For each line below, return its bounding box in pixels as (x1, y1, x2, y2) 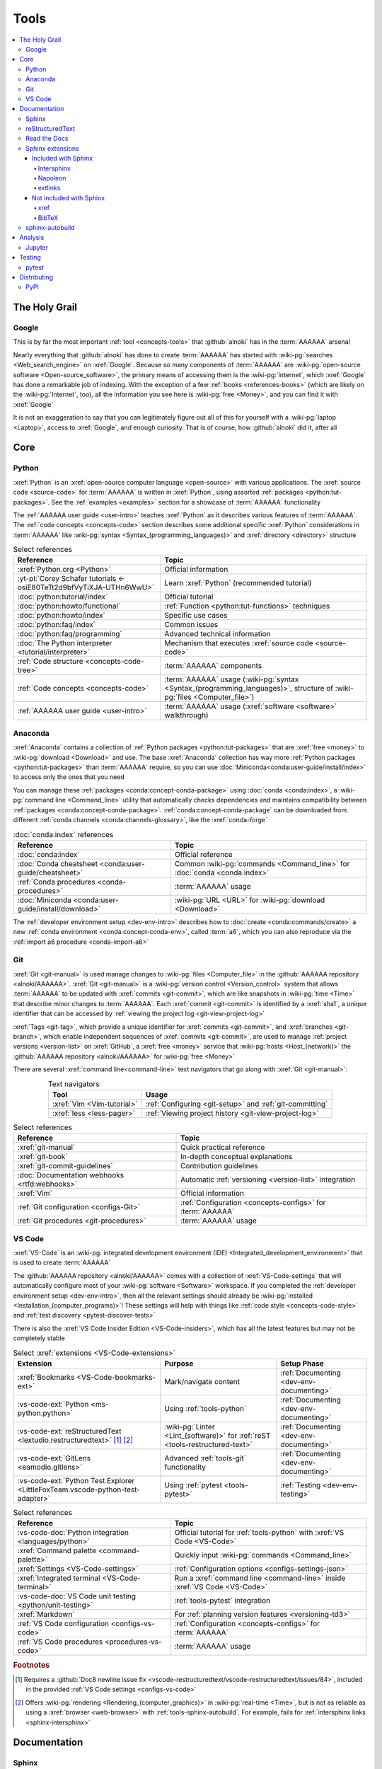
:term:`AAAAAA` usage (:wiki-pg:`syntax (164, 674, 299, 684)
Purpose (163, 1359, 194, 1368)
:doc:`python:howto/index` (17, 611, 105, 621)
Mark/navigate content (163, 1376, 241, 1386)
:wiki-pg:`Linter (163, 1422, 215, 1431)
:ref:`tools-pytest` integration (174, 1596, 271, 1606)
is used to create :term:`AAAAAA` (13, 1258, 111, 1267)
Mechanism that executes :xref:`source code (164, 638, 313, 648)
